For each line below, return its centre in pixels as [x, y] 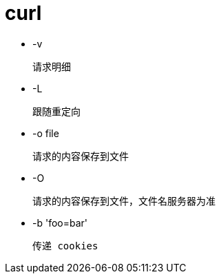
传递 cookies [65, 246]
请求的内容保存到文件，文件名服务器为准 [124, 201]
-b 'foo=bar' [60, 223]
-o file [46, 133]
